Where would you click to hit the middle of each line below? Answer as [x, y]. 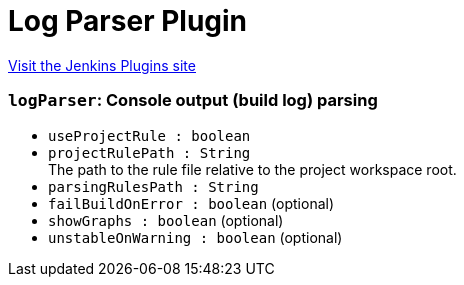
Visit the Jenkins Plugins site [102, 65]
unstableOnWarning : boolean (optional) [195, 237]
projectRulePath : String [149, 152]
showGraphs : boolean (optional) [166, 220]
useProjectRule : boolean [149, 135]
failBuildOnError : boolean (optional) [191, 203]
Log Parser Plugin [128, 21]
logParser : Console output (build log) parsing [193, 100]
